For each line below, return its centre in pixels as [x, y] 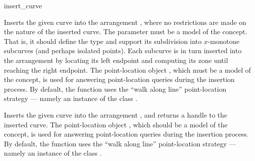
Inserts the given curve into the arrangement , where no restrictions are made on [125, 22]
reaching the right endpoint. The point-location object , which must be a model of [127, 70]
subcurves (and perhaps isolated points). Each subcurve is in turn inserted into [123, 50]
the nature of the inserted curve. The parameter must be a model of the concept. [126, 31]
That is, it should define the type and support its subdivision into [103, 41]
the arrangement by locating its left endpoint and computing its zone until [116, 60]
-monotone [224, 41]
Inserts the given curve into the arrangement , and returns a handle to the [116, 114]
